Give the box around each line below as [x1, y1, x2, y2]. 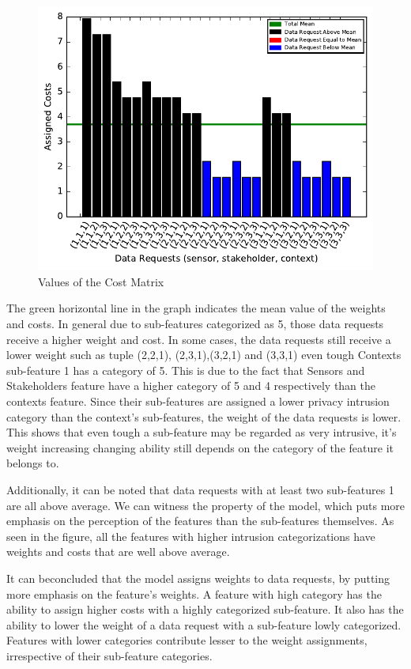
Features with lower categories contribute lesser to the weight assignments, [6, 632, 368, 648]
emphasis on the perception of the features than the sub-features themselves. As [6, 512, 394, 529]
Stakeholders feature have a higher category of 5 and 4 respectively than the [6, 377, 376, 394]
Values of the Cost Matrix [38, 273, 164, 289]
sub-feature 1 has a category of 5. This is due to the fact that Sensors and [6, 361, 365, 378]
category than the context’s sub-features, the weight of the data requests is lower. [6, 408, 402, 425]
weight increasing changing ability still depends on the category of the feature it [6, 439, 394, 455]
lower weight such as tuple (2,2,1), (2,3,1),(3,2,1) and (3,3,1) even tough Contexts [6, 346, 402, 363]
